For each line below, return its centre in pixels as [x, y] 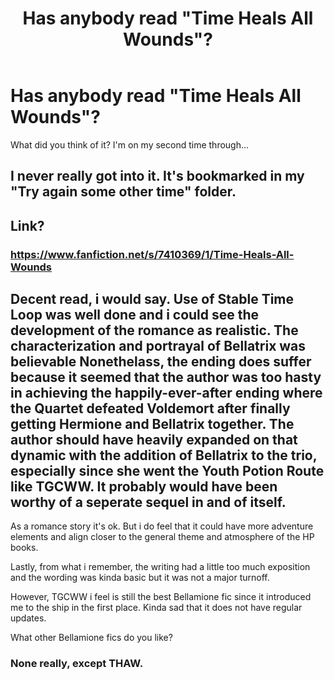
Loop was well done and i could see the [135, 315]
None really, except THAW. [77, 664]
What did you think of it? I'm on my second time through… [130, 144]
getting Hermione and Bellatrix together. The [152, 424]
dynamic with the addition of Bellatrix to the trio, [164, 455]
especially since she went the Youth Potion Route [167, 471]
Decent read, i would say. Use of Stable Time [152, 299]
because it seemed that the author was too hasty [166, 377]
